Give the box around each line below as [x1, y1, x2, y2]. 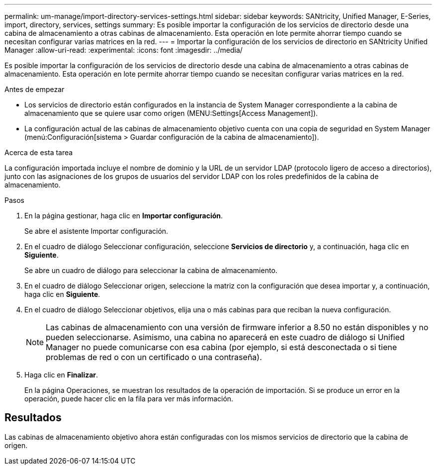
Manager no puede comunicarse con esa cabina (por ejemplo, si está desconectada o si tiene [46, 342, 397, 352]
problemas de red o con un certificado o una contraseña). [46, 352, 262, 362]
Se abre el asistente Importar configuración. [24, 227, 169, 235]
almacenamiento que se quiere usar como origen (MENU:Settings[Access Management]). [24, 109, 318, 117]
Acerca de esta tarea [4, 148, 73, 157]
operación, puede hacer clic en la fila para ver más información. [24, 394, 234, 403]
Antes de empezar [4, 85, 65, 94]
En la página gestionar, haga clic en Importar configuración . [24, 211, 223, 220]
